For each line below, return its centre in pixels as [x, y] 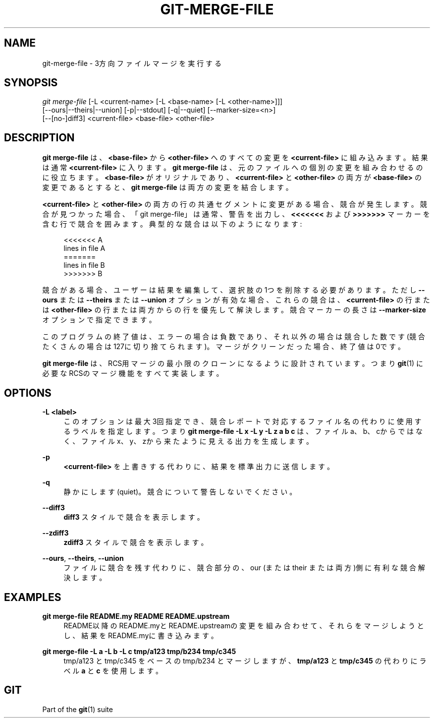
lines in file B [84, 265]
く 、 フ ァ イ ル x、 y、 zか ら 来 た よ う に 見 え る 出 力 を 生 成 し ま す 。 [189, 441]
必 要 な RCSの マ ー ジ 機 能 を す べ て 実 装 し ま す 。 [133, 373]
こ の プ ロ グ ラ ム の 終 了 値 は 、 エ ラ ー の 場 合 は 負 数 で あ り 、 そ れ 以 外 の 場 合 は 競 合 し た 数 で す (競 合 [234, 337]
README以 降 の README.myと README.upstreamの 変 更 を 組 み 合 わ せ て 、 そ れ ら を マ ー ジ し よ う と [244, 625]
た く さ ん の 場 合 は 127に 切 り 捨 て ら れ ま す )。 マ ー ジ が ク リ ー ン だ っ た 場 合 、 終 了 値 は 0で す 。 [224, 347]
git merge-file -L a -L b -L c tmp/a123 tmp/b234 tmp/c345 [139, 651]
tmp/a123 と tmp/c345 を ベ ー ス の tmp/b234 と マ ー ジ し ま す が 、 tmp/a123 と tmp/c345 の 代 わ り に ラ [245, 661]
